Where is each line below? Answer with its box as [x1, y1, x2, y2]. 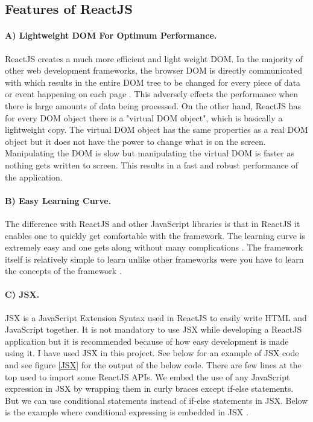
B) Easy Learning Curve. [5, 194, 112, 206]
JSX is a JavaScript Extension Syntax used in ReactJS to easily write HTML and [5, 311, 307, 324]
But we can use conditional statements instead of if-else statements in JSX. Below [5, 394, 308, 406]
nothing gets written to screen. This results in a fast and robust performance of [5, 158, 299, 171]
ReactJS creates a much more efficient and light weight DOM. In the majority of [5, 52, 303, 65]
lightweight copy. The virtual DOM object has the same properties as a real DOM [5, 123, 308, 136]
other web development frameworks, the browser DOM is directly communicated [5, 64, 302, 77]
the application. [5, 170, 63, 183]
